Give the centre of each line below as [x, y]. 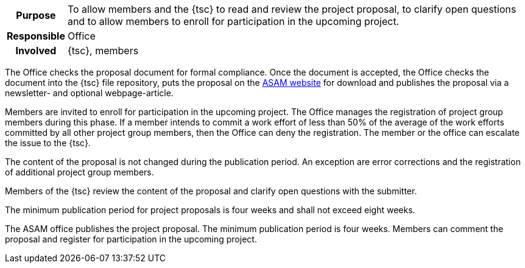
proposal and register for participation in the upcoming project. [131, 239]
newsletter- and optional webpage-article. [89, 93]
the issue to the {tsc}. [48, 143]
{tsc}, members [103, 51]
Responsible [36, 36]
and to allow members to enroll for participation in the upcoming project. [233, 21]
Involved [36, 51]
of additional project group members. [79, 172]
